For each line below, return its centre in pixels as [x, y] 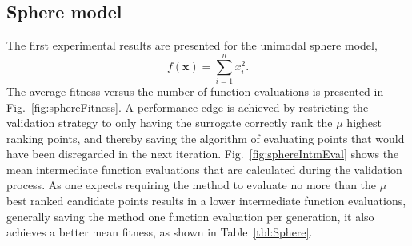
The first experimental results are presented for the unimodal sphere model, [192, 45]
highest [364, 123]
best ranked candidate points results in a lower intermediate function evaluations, [206, 201]
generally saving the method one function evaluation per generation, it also [190, 216]
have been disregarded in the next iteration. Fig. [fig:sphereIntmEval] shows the [203, 154]
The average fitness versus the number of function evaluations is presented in [195, 91]
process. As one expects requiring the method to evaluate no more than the [192, 185]
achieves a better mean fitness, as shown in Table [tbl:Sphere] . [160, 232]
